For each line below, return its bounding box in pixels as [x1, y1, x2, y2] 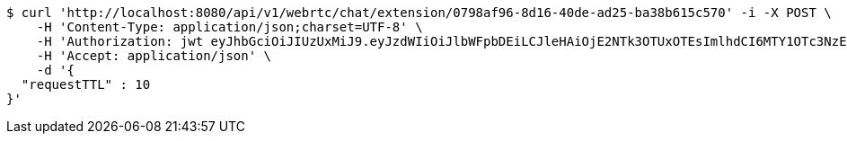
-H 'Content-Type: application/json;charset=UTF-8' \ [36, 20, 423, 34]
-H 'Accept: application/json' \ [36, 48, 272, 63]
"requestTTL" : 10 [21, 77, 151, 92]
